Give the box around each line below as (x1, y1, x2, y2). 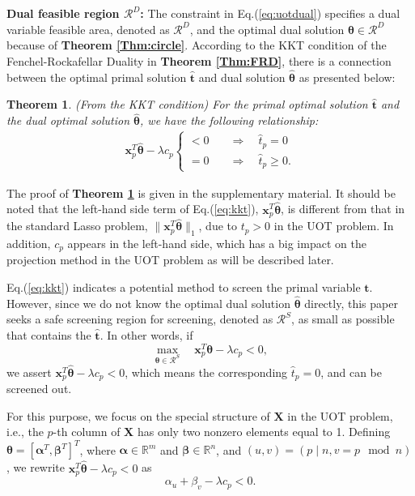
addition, (6, 235, 51, 252)
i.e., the (6, 423, 44, 440)
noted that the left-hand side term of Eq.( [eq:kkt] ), (6, 200, 259, 217)
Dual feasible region (6, 5, 120, 21)
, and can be (320, 363, 382, 380)
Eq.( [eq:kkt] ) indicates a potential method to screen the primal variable (6, 279, 361, 296)
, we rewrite (6, 459, 66, 476)
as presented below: (299, 68, 396, 85)
